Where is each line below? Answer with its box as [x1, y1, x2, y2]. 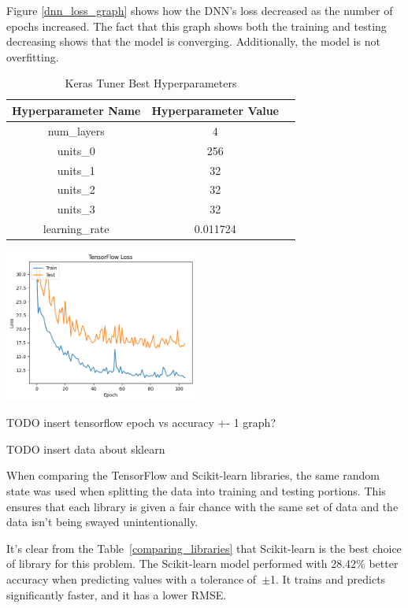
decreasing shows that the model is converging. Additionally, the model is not [6, 33, 380, 50]
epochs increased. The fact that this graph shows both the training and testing [6, 17, 387, 34]
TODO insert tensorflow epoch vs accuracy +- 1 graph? [6, 414, 276, 431]
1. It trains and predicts [270, 571, 386, 588]
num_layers [47, 122, 105, 139]
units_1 [57, 161, 95, 178]
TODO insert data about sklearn [6, 440, 165, 457]
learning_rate [43, 221, 109, 237]
